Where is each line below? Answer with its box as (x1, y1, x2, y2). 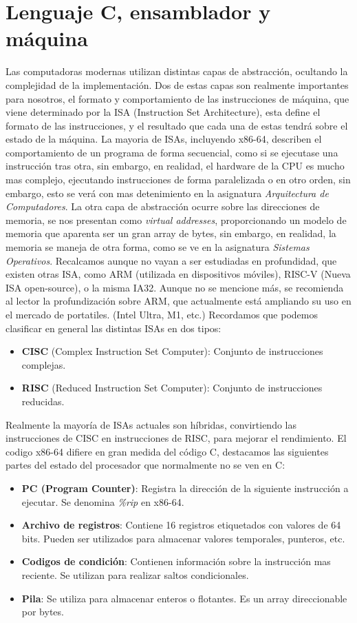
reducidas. (21, 394, 65, 408)
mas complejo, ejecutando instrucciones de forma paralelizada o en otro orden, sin (6, 172, 351, 187)
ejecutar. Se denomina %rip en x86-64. (21, 494, 184, 509)
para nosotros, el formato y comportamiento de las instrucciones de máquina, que (6, 91, 349, 105)
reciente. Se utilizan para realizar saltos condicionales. (21, 567, 249, 582)
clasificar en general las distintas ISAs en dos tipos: (6, 320, 221, 335)
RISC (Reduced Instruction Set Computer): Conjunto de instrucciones (21, 380, 323, 395)
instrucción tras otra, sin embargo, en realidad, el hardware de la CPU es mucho (6, 159, 345, 173)
